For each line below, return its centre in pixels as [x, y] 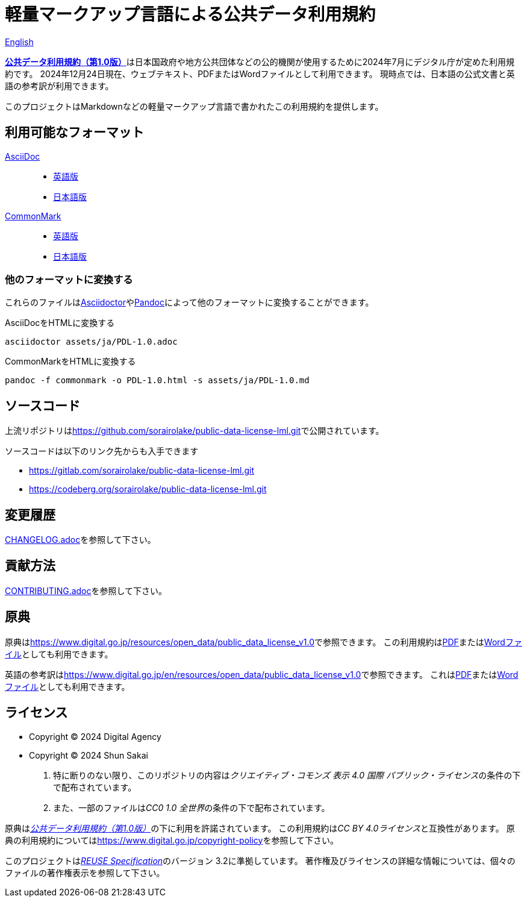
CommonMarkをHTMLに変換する [70, 362]
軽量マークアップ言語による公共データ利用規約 [190, 14]
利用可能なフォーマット [74, 133]
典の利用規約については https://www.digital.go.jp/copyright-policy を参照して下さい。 [172, 840]
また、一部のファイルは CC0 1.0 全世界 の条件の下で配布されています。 [192, 807]
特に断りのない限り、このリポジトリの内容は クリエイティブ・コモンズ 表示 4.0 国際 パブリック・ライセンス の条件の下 [287, 775]
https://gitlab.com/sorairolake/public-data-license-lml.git [142, 471]
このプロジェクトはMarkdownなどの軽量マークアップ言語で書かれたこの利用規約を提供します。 [194, 106]
